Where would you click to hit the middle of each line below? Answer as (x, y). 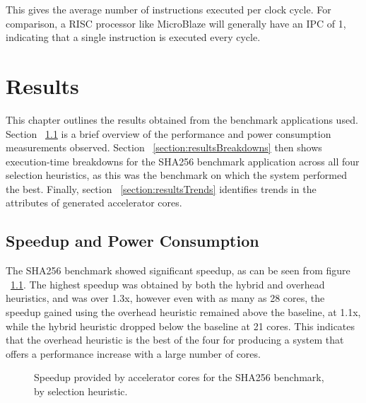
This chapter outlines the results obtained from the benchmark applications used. (182, 119)
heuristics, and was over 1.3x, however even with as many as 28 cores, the (165, 298)
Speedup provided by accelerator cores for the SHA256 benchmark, (179, 377)
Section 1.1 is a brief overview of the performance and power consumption (169, 133)
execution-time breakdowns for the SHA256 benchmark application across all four (183, 161)
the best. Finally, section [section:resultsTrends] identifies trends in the (161, 188)
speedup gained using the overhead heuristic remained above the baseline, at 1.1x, (183, 312)
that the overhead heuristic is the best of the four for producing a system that (175, 340)
